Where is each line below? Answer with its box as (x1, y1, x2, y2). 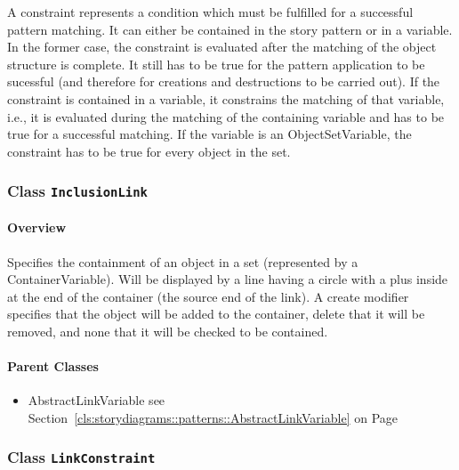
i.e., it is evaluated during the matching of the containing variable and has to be (7, 107, 445, 126)
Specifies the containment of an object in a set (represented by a (7, 252, 358, 271)
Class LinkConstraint (7, 446, 156, 468)
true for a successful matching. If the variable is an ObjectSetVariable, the (7, 125, 412, 143)
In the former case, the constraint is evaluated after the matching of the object (7, 37, 437, 56)
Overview (7, 218, 67, 237)
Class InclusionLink (7, 180, 148, 202)
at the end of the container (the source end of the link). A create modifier (7, 287, 409, 305)
